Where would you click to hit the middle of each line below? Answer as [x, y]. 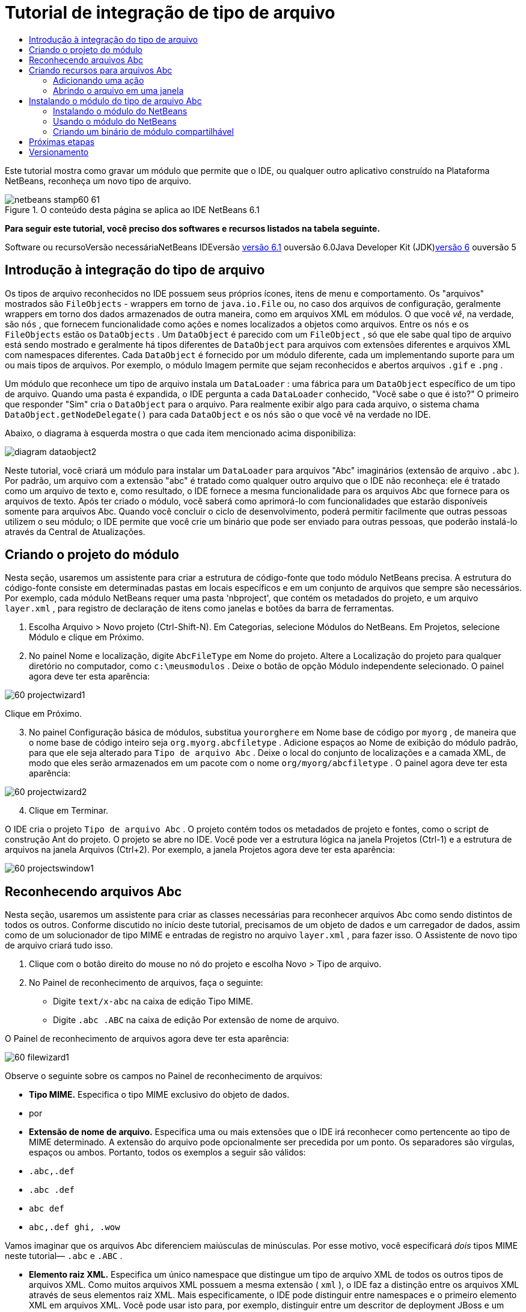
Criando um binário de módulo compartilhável [143, 131]
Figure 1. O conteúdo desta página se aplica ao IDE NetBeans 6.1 [132, 209]
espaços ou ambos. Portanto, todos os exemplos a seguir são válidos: [167, 1153]
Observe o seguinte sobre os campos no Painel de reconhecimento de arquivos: [164, 1076]
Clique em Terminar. [69, 811]
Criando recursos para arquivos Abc [101, 70]
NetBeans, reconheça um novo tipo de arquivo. [98, 181]
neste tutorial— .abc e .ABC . [64, 1256]
